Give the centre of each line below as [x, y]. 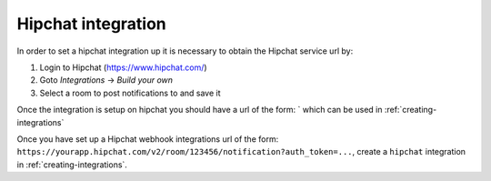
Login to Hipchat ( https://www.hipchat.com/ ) [124, 67]
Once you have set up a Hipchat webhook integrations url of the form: [148, 139]
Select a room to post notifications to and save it [130, 93]
